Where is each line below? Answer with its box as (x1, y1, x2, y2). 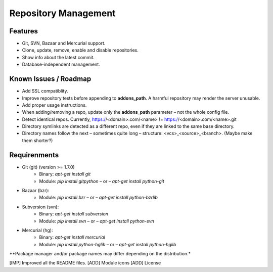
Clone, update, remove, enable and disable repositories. (22, 47, 139, 53)
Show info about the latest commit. (22, 54, 95, 60)
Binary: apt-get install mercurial (39, 234, 106, 240)
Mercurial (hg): (22, 227, 53, 233)
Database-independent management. (22, 61, 101, 68)
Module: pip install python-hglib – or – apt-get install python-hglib (39, 241, 176, 247)
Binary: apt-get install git (39, 171, 91, 177)
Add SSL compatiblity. (22, 88, 68, 94)
